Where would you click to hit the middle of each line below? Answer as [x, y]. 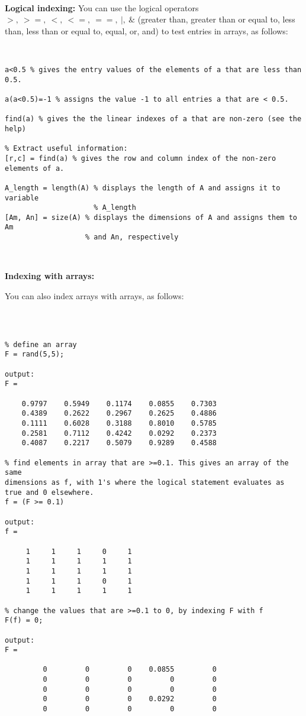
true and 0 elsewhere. [49, 492]
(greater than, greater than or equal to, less [216, 19]
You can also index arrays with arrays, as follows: [94, 295]
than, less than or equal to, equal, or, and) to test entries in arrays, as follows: [146, 30]
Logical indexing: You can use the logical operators [102, 7]
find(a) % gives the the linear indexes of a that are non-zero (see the [153, 119]
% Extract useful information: [66, 149]
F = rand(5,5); [35, 354]
